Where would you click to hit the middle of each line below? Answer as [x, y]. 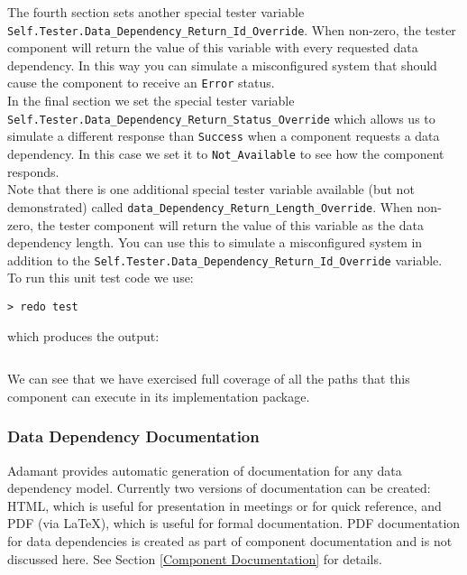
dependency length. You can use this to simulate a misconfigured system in [215, 242]
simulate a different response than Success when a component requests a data [224, 136]
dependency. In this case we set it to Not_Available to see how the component [226, 153]
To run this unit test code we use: [101, 278]
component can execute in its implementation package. [159, 396]
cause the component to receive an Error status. [141, 83]
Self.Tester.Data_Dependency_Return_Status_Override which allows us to [221, 118]
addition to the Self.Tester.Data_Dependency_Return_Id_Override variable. [225, 260]
